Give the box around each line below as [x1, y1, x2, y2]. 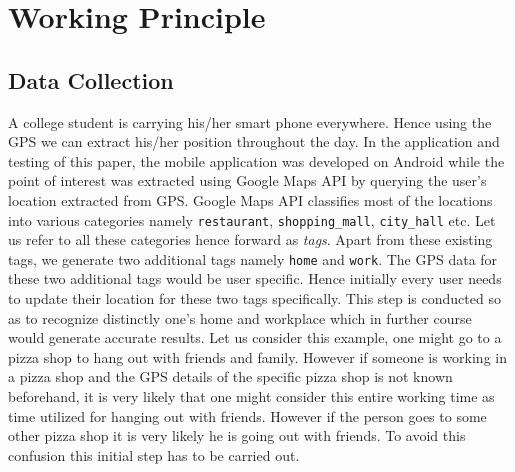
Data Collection [8, 64, 174, 95]
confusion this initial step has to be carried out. [8, 444, 300, 465]
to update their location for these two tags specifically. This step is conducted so [8, 288, 501, 309]
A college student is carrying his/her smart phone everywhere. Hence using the [8, 111, 492, 132]
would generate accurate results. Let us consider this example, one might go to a [8, 327, 502, 348]
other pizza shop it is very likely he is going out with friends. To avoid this [8, 425, 466, 446]
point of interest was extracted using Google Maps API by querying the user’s [8, 170, 487, 191]
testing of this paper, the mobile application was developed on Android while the [8, 150, 505, 171]
